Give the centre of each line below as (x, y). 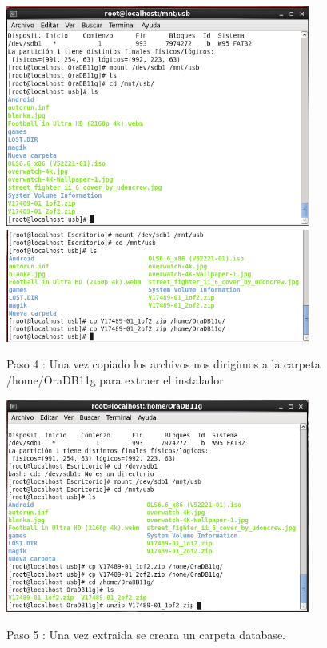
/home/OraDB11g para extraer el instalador (115, 379)
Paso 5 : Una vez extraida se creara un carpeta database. (146, 634)
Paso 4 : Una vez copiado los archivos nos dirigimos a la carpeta (163, 364)
